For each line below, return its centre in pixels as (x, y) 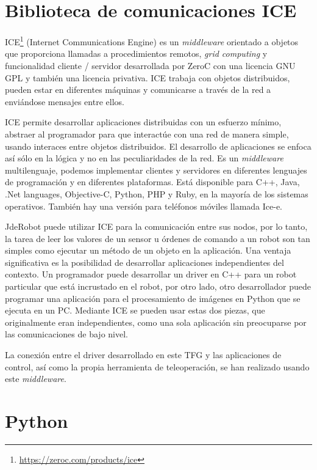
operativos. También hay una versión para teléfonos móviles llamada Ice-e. (144, 206)
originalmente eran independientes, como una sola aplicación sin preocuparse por (156, 322)
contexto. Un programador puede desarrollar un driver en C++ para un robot (151, 274)
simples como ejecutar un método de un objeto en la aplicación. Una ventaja (148, 250)
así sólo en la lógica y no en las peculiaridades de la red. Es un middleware (144, 158)
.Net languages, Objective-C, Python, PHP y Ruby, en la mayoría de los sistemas (157, 193)
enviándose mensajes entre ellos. (65, 101)
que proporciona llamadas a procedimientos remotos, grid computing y (136, 53)
